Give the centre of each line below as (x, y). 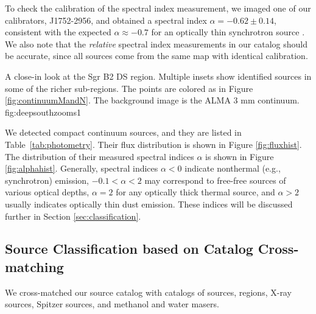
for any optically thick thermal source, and (195, 192)
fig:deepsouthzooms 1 (43, 112)
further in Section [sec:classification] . (73, 216)
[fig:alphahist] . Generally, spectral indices (82, 168)
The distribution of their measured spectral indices (100, 156)
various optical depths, (47, 192)
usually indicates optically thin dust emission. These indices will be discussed (149, 204)
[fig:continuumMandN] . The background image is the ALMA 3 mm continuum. (152, 100)
